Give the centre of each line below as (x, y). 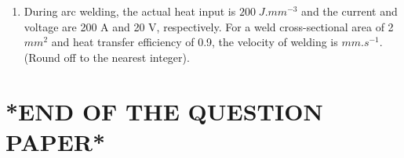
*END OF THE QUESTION (164, 111)
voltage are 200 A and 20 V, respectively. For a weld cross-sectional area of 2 (209, 26)
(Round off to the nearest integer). (107, 57)
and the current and (349, 11)
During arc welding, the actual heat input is (130, 11)
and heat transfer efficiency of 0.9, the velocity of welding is (195, 42)
